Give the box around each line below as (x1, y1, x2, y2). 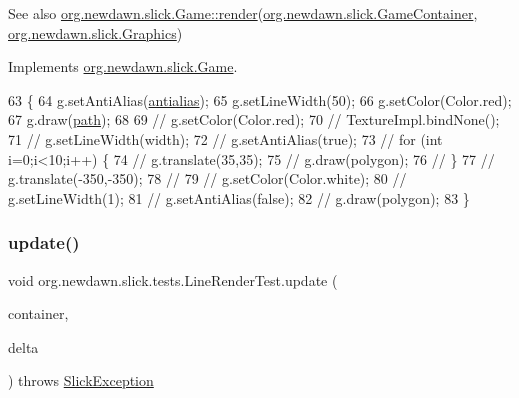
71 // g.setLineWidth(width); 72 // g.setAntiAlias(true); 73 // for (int (8, 128, 443, 149)
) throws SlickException (8, 370, 154, 391)
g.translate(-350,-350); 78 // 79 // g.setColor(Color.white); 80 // (8, 168, 407, 189)
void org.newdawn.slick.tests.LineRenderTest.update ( (8, 269, 338, 290)
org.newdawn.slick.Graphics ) (8, 22, 183, 43)
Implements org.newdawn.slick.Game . (8, 56, 238, 77)
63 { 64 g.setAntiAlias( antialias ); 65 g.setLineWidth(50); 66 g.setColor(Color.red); (8, 89, 512, 110)
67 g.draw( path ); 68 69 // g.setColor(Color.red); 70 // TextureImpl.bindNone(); (8, 109, 500, 130)
